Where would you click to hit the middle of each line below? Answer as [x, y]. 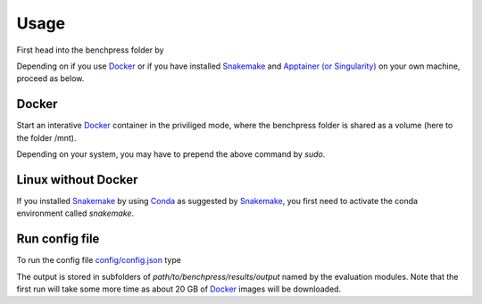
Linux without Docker [77, 180]
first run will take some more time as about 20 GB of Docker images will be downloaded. [179, 289]
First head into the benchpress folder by [90, 50]
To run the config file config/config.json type [99, 260]
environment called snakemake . [75, 213]
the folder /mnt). [46, 137]
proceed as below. [50, 78]
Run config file [58, 239]
